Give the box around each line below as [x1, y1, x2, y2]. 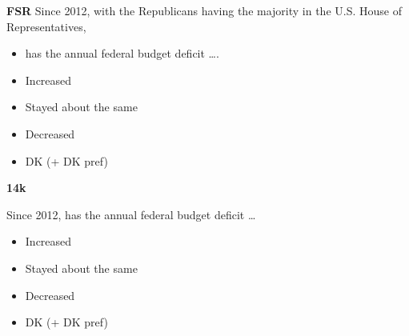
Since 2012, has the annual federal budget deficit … [6, 206, 256, 222]
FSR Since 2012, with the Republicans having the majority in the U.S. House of [6, 2, 402, 18]
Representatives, [6, 18, 86, 34]
